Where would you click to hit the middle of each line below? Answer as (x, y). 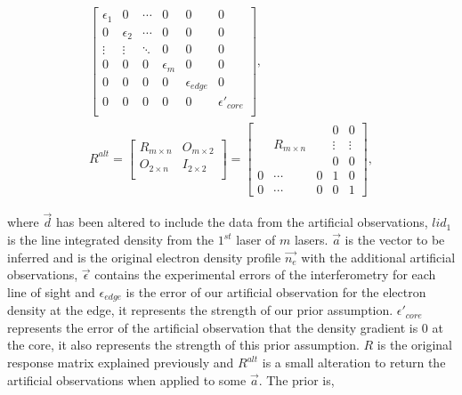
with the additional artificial (378, 257)
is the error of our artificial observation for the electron (276, 291)
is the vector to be (395, 239)
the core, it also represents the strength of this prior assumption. (183, 345)
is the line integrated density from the (111, 239)
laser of (256, 239)
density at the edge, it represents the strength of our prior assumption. (200, 310)
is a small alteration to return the (354, 363)
